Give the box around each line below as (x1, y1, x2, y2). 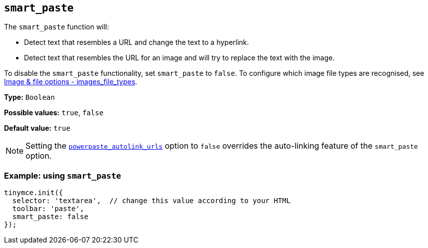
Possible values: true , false (4, 108, 103, 117)
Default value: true (4, 124, 70, 133)
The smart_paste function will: (4, 22, 109, 31)
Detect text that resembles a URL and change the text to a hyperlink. (24, 38, 249, 47)
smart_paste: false (12, 213, 88, 221)
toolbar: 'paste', (12, 205, 84, 213)
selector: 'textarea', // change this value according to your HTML (12, 197, 291, 205)
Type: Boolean (4, 93, 55, 102)
